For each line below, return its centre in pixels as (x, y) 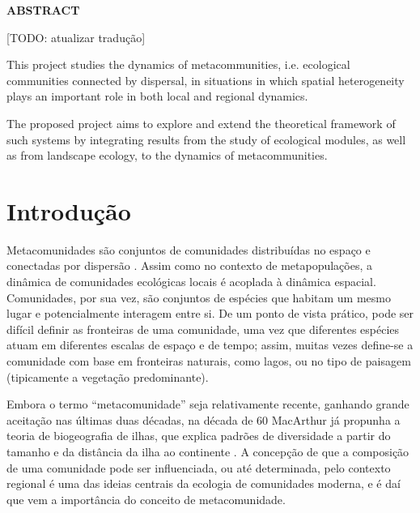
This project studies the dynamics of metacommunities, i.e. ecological (178, 64)
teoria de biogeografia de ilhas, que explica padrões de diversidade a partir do (199, 436)
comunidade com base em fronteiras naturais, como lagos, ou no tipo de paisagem (209, 361)
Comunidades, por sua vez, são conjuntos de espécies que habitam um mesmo (199, 297)
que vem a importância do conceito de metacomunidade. (146, 499)
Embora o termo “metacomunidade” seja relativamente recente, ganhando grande (208, 404)
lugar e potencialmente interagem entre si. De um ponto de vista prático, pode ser (210, 313)
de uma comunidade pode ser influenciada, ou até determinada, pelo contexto (199, 467)
